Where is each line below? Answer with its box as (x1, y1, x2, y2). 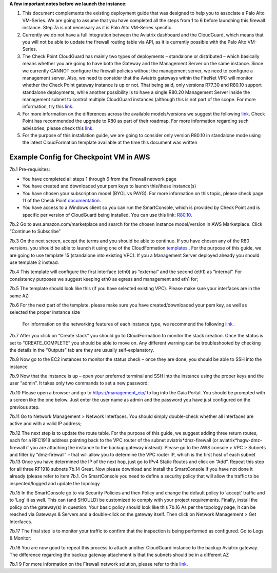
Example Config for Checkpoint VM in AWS (9, 153, 150, 162)
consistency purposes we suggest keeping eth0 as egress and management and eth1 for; (9, 276, 199, 282)
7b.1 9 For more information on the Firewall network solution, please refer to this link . (9, 561, 188, 567)
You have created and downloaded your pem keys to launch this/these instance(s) (22, 183, 196, 189)
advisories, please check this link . (22, 125, 94, 131)
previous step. (9, 404, 40, 410)
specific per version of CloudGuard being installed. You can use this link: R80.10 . (22, 212, 192, 218)
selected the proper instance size (9, 309, 81, 315)
